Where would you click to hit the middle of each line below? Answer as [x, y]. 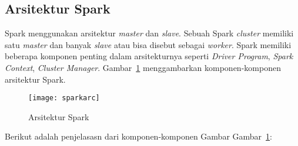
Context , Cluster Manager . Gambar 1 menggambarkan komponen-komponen [143, 67]
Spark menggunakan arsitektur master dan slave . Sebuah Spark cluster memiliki [149, 33]
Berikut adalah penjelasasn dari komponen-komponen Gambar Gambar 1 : [138, 136]
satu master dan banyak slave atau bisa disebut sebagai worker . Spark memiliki [148, 44]
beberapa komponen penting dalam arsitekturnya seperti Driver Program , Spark [149, 56]
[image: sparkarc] [64, 98]
